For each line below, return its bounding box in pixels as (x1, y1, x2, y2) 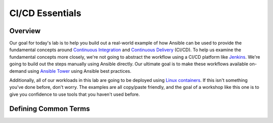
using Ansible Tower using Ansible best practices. (27, 68, 131, 74)
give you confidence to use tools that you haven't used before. (9, 91, 140, 97)
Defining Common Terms (9, 104, 90, 113)
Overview (9, 27, 41, 35)
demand (9, 68, 27, 74)
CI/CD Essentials (9, 8, 81, 19)
